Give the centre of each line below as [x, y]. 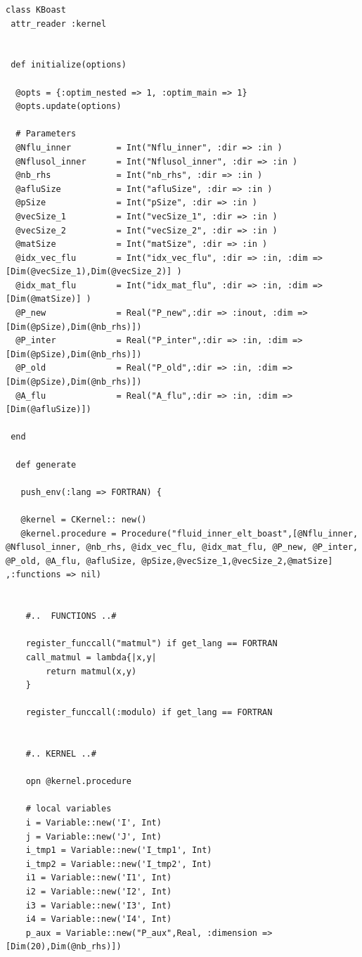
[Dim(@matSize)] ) [49, 299]
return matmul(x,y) [91, 671]
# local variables [69, 809]
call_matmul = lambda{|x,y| [91, 657]
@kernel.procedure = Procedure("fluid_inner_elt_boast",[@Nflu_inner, [189, 533]
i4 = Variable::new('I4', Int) [99, 919]
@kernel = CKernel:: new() [84, 519]
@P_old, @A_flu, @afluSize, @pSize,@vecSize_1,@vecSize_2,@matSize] [169, 561]
